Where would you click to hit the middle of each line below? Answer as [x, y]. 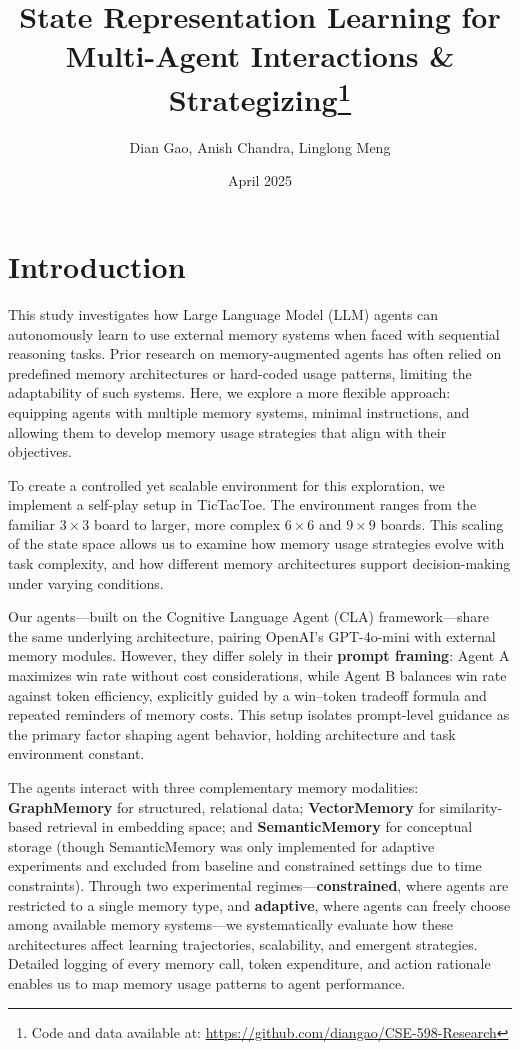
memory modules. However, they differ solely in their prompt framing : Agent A [259, 655]
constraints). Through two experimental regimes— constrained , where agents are [258, 884]
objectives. [40, 451]
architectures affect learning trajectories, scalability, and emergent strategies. [243, 943]
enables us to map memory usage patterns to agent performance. [207, 982]
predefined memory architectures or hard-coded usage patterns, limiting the [240, 372]
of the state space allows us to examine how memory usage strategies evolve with [256, 543]
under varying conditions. [86, 582]
